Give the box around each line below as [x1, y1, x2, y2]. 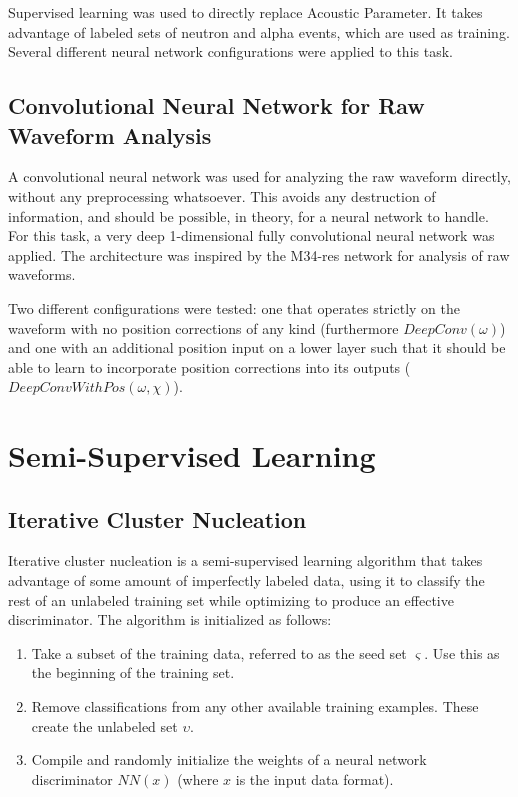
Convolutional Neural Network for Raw [8, 90, 425, 121]
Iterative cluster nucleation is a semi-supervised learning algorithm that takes [8, 550, 483, 571]
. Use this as [424, 642, 500, 663]
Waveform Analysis [8, 119, 212, 150]
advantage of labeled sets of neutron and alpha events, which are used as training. [8, 21, 510, 42]
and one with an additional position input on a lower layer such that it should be [8, 337, 506, 358]
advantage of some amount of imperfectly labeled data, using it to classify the [8, 570, 485, 591]
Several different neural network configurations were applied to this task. [8, 41, 453, 62]
